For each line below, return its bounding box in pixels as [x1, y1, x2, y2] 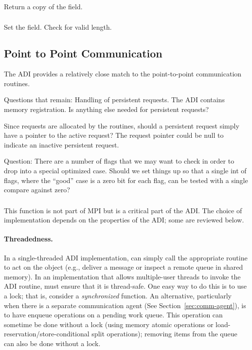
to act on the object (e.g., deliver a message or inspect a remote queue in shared [4, 262, 243, 272]
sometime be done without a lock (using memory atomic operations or [4, 319, 214, 329]
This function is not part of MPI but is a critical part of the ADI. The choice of [4, 205, 242, 215]
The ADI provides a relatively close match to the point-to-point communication [4, 69, 242, 79]
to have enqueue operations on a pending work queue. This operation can [4, 310, 223, 320]
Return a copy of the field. [4, 1, 83, 11]
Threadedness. [4, 234, 53, 244]
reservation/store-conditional [4, 329, 90, 339]
